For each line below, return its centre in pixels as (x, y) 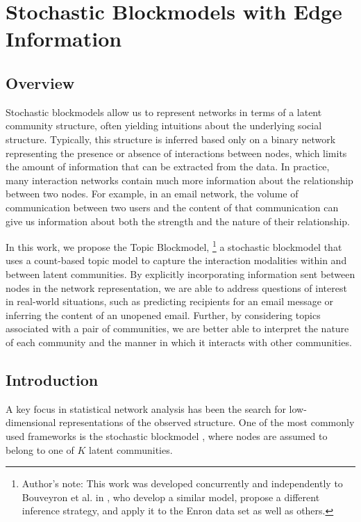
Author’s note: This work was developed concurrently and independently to (182, 483)
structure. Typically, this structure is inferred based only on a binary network (171, 139)
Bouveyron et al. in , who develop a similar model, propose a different (171, 497)
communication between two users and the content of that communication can (172, 207)
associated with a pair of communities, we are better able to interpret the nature (177, 328)
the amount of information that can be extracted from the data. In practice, (168, 166)
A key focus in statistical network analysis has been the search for (146, 408)
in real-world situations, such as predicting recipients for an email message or (170, 301)
